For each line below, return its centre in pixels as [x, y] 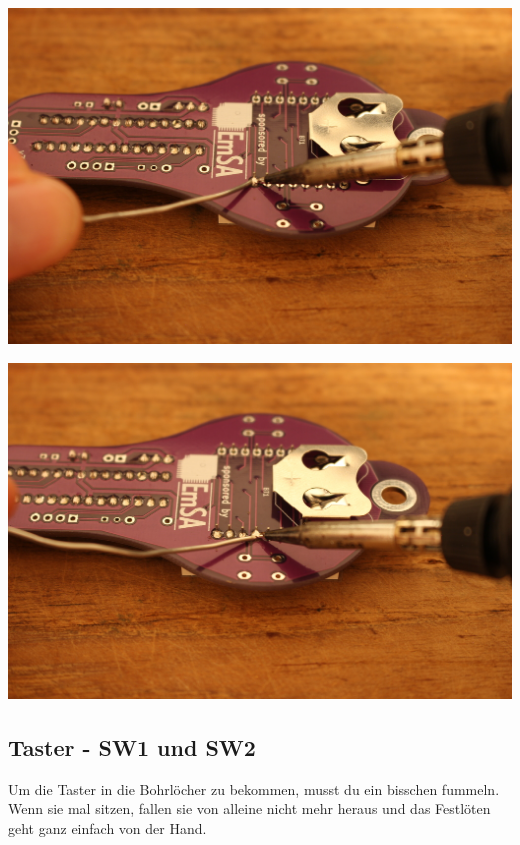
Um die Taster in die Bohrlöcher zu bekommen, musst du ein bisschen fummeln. [254, 788]
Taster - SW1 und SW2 [132, 746]
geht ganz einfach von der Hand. [107, 827]
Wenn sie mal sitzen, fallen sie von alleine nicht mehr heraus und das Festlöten [249, 808]
